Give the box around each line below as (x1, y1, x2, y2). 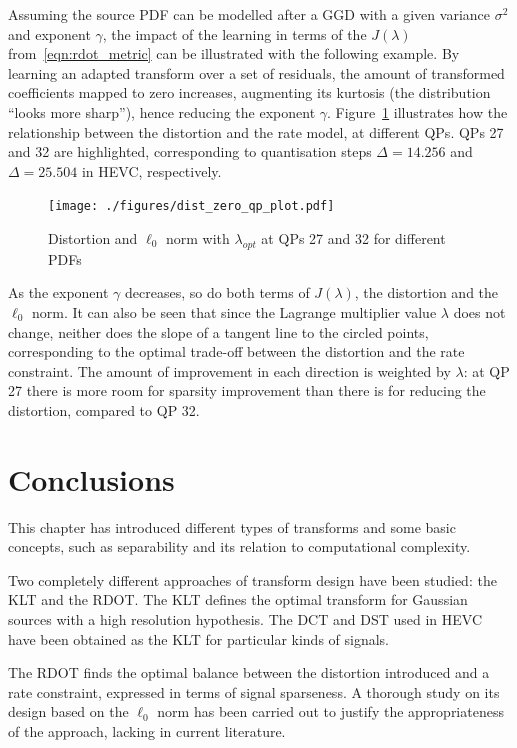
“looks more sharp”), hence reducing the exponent (8, 101, 316, 122)
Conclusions (8, 458, 175, 499)
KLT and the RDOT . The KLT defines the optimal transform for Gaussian (8, 589, 468, 610)
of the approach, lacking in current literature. (8, 721, 286, 742)
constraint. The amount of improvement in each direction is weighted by (8, 360, 451, 381)
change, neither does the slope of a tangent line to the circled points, (8, 321, 429, 342)
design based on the (8, 701, 129, 722)
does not (453, 301, 506, 322)
